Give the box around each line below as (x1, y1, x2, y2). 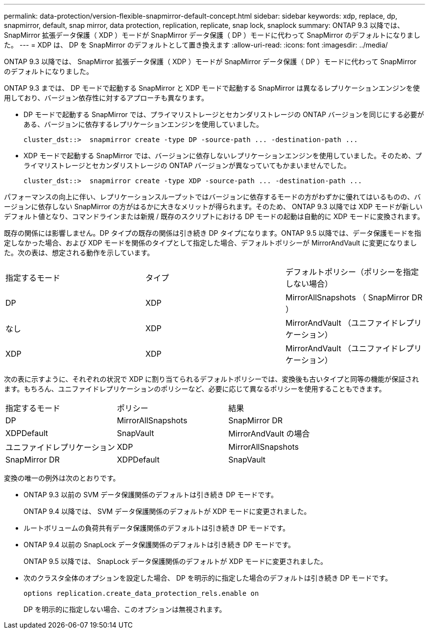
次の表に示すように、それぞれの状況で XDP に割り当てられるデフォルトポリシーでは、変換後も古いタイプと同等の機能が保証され (4, 375, 419, 383)
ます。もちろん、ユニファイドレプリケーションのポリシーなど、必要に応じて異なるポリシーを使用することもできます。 (4, 385, 386, 393)
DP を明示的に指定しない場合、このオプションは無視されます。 (24, 605, 226, 613)
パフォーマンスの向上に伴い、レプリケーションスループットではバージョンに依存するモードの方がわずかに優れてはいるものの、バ (4, 193, 421, 201)
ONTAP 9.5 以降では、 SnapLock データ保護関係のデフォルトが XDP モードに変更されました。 (24, 557, 328, 565)
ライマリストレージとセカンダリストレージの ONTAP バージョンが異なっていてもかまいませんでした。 (24, 161, 351, 170)
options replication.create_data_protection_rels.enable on (24, 589, 259, 597)
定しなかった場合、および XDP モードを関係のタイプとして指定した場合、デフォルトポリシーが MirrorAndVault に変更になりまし (4, 239, 417, 247)
